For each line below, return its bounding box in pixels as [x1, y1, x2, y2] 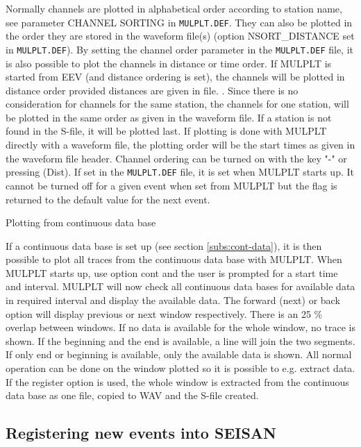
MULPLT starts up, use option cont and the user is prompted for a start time [6, 265, 338, 280]
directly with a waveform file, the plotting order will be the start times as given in [6, 137, 355, 152]
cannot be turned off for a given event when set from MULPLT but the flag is [6, 178, 337, 192]
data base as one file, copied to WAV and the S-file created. [6, 388, 259, 403]
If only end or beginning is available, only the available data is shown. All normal [6, 347, 352, 362]
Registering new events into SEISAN [6, 422, 277, 444]
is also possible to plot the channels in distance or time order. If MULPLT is [6, 56, 332, 70]
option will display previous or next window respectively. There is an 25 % [6, 306, 323, 321]
